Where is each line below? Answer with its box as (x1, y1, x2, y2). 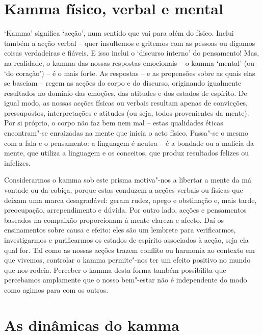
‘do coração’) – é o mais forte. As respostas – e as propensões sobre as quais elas (4, 67, 255, 78)
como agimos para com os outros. (4, 284, 109, 295)
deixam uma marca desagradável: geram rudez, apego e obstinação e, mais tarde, (4, 194, 257, 205)
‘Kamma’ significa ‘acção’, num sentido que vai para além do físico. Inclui (4, 28, 234, 38)
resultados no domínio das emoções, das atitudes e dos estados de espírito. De (4, 87, 247, 98)
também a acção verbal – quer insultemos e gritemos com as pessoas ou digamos (4, 37, 255, 48)
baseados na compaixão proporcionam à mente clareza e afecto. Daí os (4, 214, 224, 225)
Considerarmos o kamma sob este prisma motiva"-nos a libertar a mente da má (4, 174, 251, 185)
